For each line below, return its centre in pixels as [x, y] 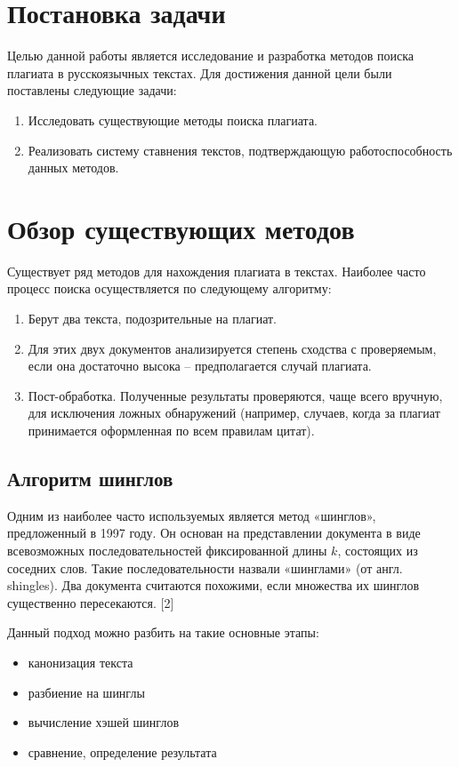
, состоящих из [378, 550]
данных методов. [73, 168]
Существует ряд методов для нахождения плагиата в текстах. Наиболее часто [217, 271]
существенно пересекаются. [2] [91, 602]
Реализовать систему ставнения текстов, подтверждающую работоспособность [240, 150]
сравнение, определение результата [122, 751]
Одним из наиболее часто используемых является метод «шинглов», [192, 515]
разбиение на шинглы [86, 692]
